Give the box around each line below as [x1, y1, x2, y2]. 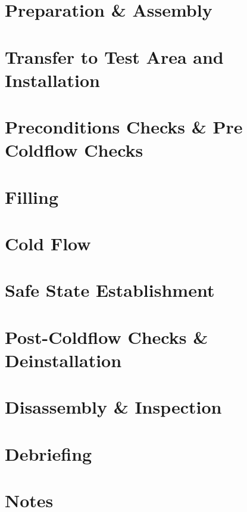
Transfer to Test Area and [5, 44, 224, 69]
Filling [5, 184, 58, 209]
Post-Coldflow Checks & [5, 324, 208, 349]
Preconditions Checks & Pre [5, 114, 243, 139]
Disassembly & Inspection [5, 395, 222, 419]
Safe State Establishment [5, 278, 215, 302]
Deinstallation [5, 348, 122, 372]
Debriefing [5, 441, 92, 466]
